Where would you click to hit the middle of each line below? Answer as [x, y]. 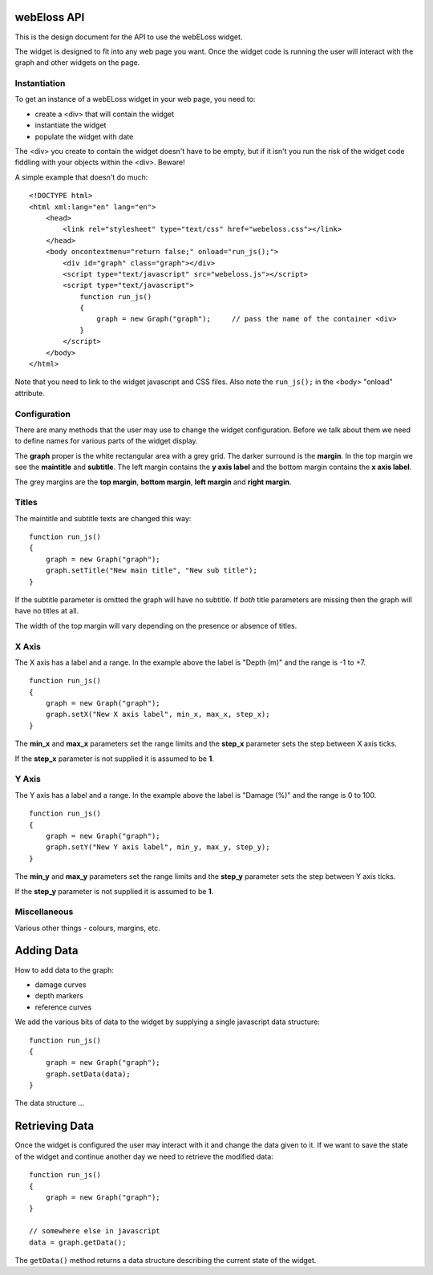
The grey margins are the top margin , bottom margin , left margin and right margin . [153, 482]
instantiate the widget [71, 125]
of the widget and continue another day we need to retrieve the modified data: [144, 1156]
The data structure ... [49, 1103]
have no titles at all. [47, 611]
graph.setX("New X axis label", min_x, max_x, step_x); [158, 714]
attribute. [30, 393]
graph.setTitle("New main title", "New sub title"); [152, 571]
